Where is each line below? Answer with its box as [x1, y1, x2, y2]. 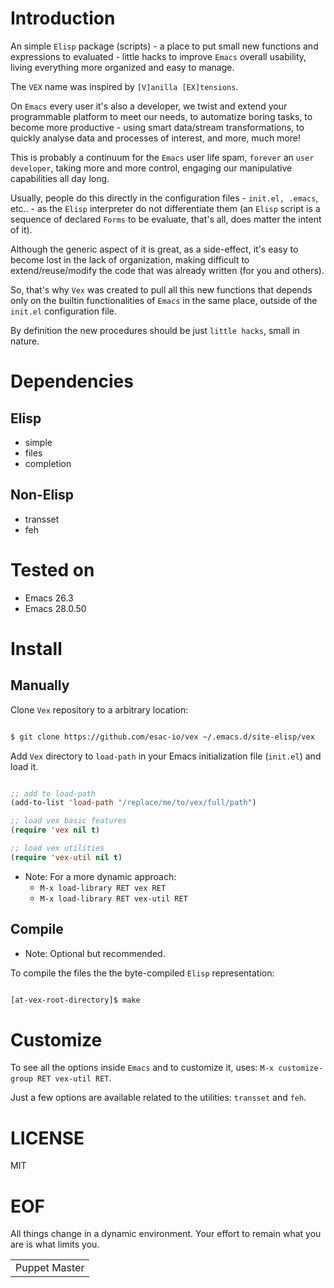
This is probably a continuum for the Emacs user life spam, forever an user [10, 151, 315, 163]
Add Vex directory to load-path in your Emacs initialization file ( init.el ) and [10, 750, 322, 762]
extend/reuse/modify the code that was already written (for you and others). [10, 264, 325, 276]
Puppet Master [15, 1261, 85, 1275]
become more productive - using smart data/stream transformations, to [10, 121, 305, 133]
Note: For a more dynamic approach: [24, 870, 177, 882]
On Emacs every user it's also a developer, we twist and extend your [10, 100, 288, 112]
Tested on [10, 558, 95, 581]
